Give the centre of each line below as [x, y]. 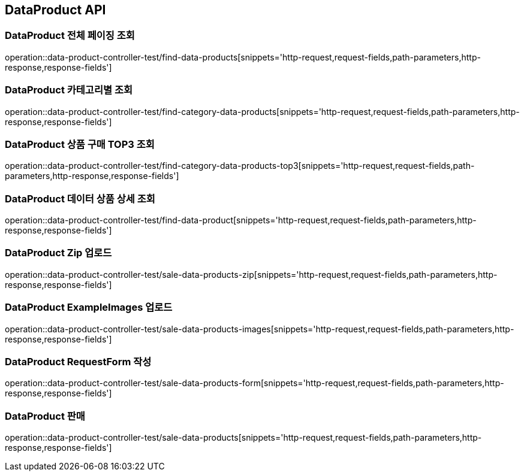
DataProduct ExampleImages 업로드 [89, 307]
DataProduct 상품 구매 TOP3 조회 [80, 144]
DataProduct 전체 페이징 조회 [70, 36]
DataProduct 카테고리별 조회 [69, 90]
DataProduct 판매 [45, 416]
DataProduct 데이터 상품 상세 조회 [80, 198]
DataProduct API [55, 10]
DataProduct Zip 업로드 [58, 253]
